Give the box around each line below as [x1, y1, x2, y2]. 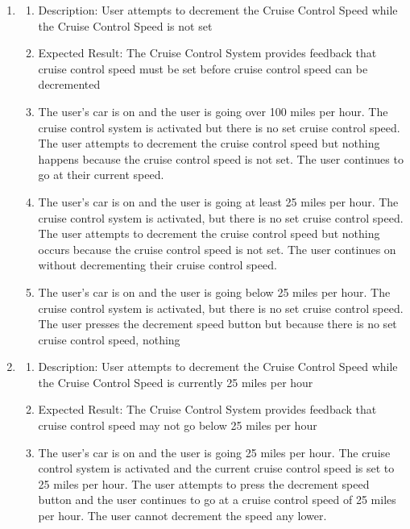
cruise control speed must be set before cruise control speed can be [38, 60, 368, 77]
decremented [38, 76, 101, 93]
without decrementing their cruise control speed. [38, 256, 277, 273]
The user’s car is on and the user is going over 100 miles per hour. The [38, 102, 388, 119]
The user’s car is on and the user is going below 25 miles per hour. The [38, 283, 391, 300]
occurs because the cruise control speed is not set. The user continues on [38, 240, 396, 257]
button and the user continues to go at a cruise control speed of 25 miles [38, 491, 396, 508]
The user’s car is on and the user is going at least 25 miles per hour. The [38, 193, 399, 210]
